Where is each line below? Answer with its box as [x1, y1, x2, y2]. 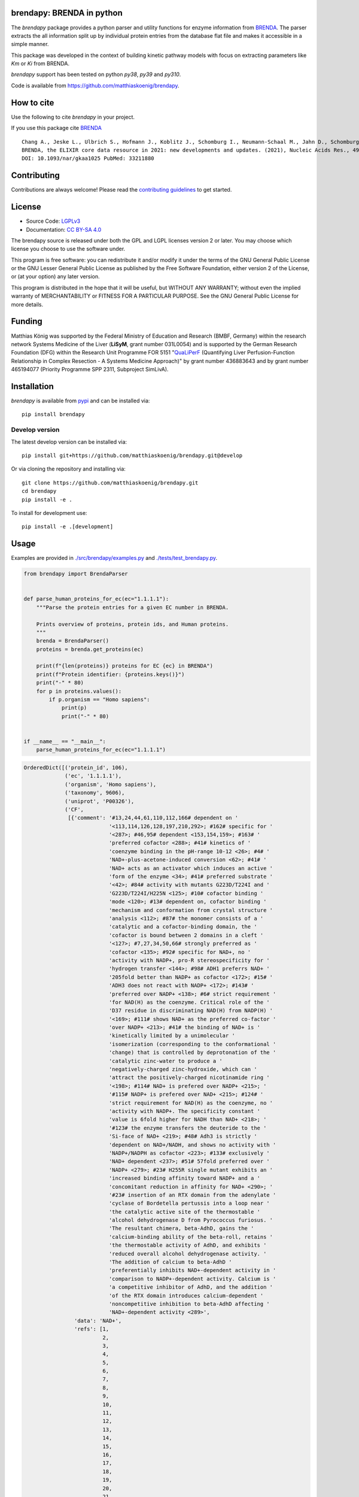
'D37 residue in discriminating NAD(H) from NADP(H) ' [108, 1007, 273, 1014]
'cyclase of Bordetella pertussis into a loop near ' [108, 1200, 270, 1207]
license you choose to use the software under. [11, 246, 126, 253]
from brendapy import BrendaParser [23, 571, 128, 577]
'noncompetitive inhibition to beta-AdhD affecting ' [108, 1300, 270, 1307]
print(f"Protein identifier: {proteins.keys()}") [36, 671, 185, 678]
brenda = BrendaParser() [36, 638, 109, 644]
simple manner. [11, 41, 49, 48]
